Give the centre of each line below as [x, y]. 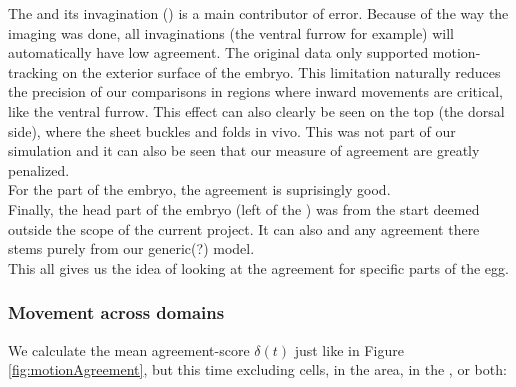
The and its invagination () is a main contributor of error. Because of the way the [258, 13]
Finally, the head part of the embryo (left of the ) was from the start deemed [244, 208]
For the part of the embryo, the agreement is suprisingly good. [199, 189]
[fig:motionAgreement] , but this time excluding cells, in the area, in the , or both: [257, 369]
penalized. [39, 169]
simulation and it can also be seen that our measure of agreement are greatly [244, 150]
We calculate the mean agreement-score [129, 349]
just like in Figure [349, 349]
